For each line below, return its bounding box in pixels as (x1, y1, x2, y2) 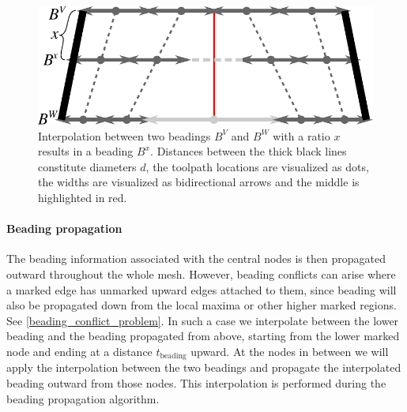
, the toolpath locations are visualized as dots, (145, 158, 369, 174)
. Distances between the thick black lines (150, 143, 347, 159)
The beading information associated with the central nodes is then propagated (6, 250, 386, 267)
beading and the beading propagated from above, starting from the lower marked (6, 328, 400, 344)
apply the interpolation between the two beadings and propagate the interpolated (6, 359, 401, 376)
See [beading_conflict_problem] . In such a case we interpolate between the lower (6, 312, 399, 328)
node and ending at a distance (6, 343, 153, 359)
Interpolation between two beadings (38, 127, 211, 144)
